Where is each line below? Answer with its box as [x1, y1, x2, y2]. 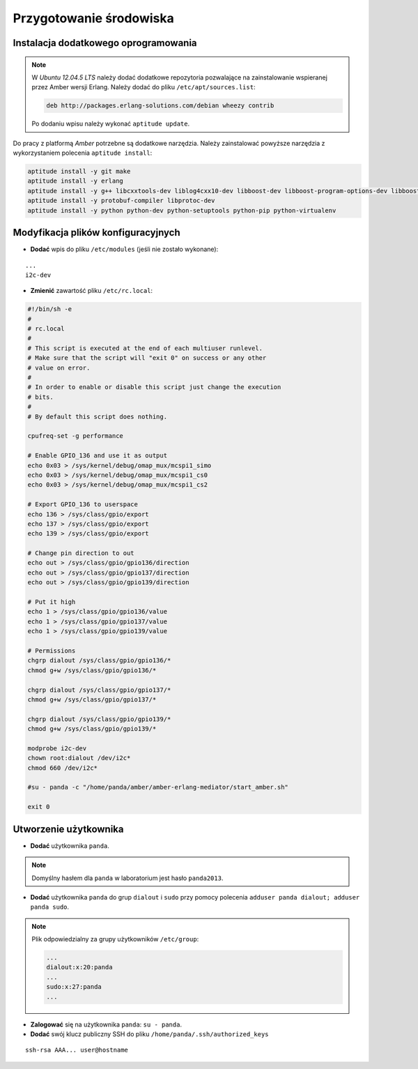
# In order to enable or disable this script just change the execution [27, 384, 281, 391]
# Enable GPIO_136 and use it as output [27, 452, 167, 460]
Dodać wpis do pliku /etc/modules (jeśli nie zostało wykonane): [30, 245, 219, 254]
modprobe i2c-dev [27, 744, 87, 752]
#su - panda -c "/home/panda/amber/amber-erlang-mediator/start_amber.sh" [27, 783, 289, 791]
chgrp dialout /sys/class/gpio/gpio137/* [27, 685, 171, 694]
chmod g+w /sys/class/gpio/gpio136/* [27, 666, 157, 674]
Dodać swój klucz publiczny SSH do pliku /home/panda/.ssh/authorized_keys [30, 1029, 269, 1038]
